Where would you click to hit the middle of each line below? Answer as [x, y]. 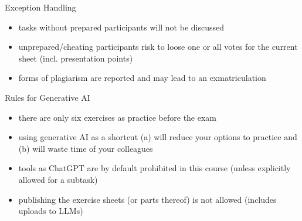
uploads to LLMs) [51, 211]
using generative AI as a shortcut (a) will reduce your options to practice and [158, 137]
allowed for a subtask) [58, 179]
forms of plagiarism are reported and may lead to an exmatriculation [142, 78]
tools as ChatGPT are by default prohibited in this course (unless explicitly [155, 168]
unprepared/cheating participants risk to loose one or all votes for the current [158, 47]
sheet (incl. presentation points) [76, 58]
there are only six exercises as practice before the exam [118, 117]
